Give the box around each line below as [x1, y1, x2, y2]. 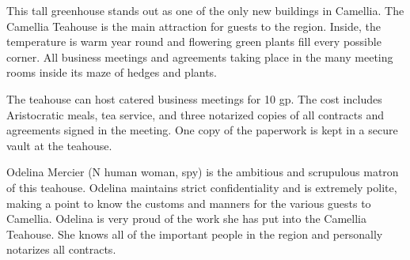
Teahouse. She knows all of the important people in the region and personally [6, 225, 383, 242]
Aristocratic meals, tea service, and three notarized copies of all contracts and [6, 106, 384, 122]
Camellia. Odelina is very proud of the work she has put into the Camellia [6, 210, 366, 227]
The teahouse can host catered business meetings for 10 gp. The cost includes [6, 90, 382, 107]
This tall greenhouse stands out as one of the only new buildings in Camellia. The [6, 2, 404, 18]
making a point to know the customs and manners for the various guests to [6, 194, 371, 211]
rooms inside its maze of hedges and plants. [6, 64, 218, 81]
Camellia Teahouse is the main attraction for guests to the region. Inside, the [6, 17, 381, 34]
